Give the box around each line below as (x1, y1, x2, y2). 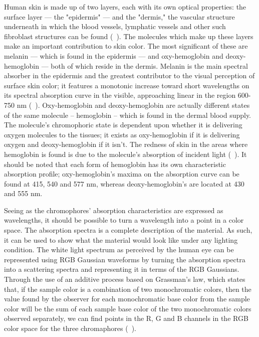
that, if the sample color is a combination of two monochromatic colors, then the (4, 283, 251, 294)
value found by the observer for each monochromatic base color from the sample (4, 293, 250, 304)
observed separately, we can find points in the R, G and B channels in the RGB (4, 313, 248, 323)
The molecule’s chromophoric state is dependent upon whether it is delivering (4, 119, 242, 130)
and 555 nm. (4, 188, 43, 199)
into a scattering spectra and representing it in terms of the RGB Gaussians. (4, 264, 239, 274)
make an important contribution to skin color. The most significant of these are (4, 41, 248, 51)
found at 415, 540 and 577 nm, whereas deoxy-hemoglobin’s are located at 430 (4, 178, 244, 189)
